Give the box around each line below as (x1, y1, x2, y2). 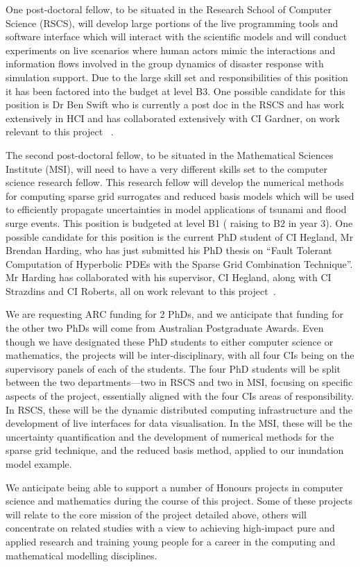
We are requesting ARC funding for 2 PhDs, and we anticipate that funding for (6, 307, 344, 321)
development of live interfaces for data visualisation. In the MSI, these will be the (6, 416, 352, 430)
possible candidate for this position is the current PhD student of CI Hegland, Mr (6, 229, 354, 244)
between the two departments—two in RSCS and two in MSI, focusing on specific (6, 375, 353, 389)
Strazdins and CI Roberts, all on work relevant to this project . (6, 283, 276, 298)
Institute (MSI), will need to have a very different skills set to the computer (6, 161, 327, 176)
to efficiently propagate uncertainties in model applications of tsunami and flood (6, 202, 347, 217)
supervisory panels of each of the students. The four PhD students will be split (6, 361, 341, 375)
